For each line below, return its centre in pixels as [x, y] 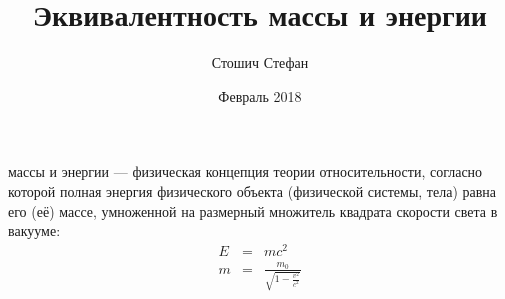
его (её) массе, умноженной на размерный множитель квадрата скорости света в [253, 210]
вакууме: [34, 230]
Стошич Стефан [260, 62]
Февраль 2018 [260, 95]
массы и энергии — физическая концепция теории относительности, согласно [245, 171]
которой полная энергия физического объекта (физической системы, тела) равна [252, 190]
